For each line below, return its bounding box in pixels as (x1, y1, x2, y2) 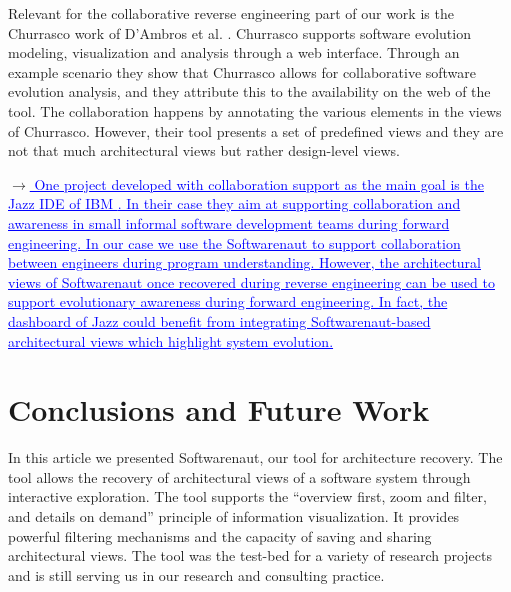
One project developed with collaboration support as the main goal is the (34, 173, 484, 194)
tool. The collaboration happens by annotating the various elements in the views (8, 100, 502, 121)
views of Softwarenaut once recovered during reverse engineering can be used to (8, 271, 495, 292)
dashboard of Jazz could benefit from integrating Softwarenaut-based (8, 310, 431, 331)
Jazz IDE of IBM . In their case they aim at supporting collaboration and (8, 193, 461, 214)
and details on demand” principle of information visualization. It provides (8, 506, 460, 526)
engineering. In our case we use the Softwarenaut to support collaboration (8, 232, 461, 253)
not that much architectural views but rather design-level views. (8, 140, 400, 161)
